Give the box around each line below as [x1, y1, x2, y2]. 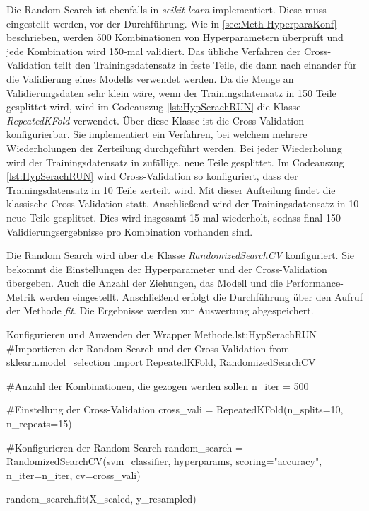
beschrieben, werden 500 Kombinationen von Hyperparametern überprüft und [6, 30, 344, 45]
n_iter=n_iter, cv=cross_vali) [6, 467, 141, 482]
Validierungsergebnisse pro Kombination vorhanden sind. [6, 224, 253, 239]
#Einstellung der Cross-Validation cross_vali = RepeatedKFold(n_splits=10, [6, 402, 344, 417]
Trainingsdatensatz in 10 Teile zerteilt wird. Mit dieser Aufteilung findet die [6, 182, 336, 197]
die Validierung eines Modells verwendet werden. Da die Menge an [6, 71, 294, 86]
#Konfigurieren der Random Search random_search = [6, 440, 243, 454]
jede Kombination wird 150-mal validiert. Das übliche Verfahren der [6, 43, 301, 58]
